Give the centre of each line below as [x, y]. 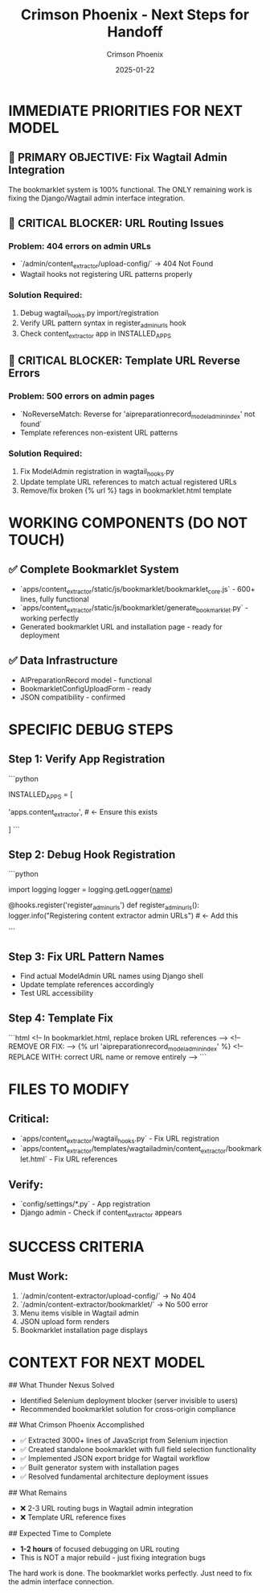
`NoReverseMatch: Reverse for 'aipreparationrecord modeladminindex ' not [137, 415]
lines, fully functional [55, 599]
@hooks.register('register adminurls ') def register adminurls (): [104, 906]
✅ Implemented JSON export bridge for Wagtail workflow [115, 1458]
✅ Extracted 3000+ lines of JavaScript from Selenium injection [124, 1440]
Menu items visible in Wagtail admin [79, 1313]
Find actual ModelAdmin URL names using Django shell [111, 976]
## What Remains [38, 1492]
